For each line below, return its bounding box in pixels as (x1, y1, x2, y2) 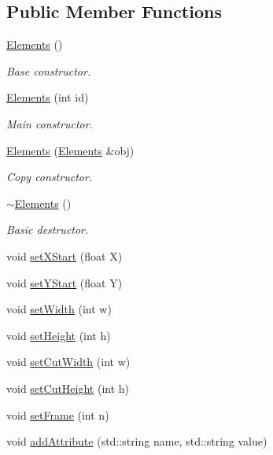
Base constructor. (6, 62, 91, 79)
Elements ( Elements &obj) (6, 142, 135, 158)
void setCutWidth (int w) (6, 353, 131, 370)
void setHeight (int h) (6, 327, 111, 343)
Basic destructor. (6, 221, 89, 238)
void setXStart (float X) (6, 247, 123, 264)
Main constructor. (6, 115, 93, 131)
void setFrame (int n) (6, 406, 109, 423)
